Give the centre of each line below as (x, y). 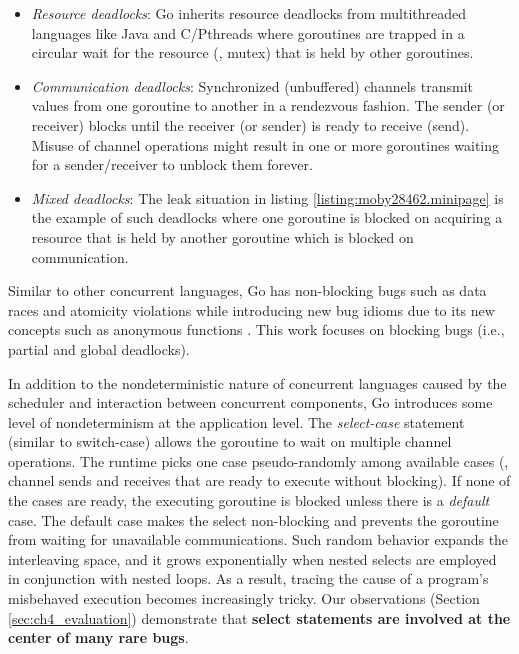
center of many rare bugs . (98, 637)
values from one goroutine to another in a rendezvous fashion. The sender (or (268, 105)
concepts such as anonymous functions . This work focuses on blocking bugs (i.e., (256, 329)
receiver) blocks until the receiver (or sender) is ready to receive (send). (250, 124)
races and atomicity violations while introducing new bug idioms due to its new (251, 309)
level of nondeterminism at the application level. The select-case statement (236, 421)
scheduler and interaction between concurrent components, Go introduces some (250, 402)
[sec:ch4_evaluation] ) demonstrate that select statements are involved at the (259, 617)
